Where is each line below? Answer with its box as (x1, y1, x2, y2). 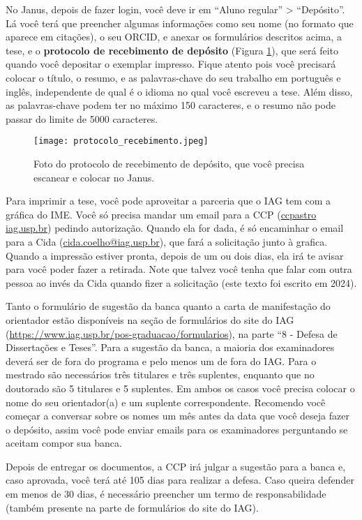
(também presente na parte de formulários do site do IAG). (6, 500, 259, 514)
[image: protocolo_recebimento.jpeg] (33, 136, 209, 147)
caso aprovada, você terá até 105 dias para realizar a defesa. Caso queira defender (6, 473, 354, 487)
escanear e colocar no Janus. (33, 170, 155, 184)
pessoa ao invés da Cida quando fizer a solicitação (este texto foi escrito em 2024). (6, 275, 357, 290)
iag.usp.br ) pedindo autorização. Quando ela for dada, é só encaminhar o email (6, 221, 344, 235)
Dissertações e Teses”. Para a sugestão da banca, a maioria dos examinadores (6, 340, 335, 355)
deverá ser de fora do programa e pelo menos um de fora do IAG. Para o (6, 353, 317, 368)
